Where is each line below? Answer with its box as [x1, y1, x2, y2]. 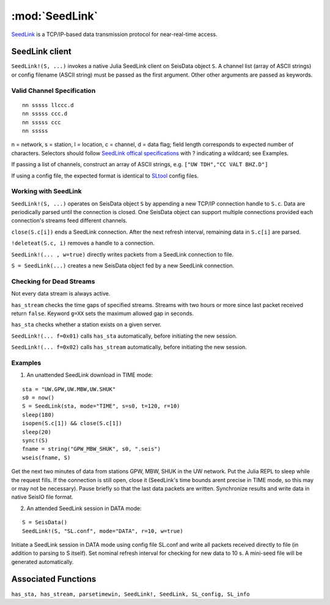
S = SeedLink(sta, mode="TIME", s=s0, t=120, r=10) [22, 403, 180, 410]
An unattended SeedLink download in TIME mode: [26, 371, 153, 379]
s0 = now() [22, 395, 55, 401]
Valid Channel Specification [11, 86, 96, 95]
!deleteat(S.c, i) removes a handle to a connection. [11, 239, 155, 247]
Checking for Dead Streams [11, 277, 95, 286]
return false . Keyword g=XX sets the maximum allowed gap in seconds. [11, 310, 194, 317]
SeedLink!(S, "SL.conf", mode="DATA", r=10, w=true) [22, 527, 183, 535]
